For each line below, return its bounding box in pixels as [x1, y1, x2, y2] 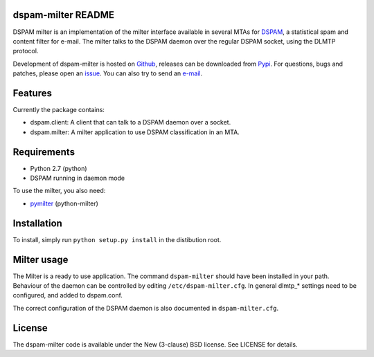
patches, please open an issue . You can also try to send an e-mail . [12, 69, 203, 77]
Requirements [12, 146, 75, 158]
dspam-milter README [12, 9, 114, 21]
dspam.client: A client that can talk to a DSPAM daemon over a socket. [30, 118, 231, 127]
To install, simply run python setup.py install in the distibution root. [12, 235, 222, 244]
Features [12, 87, 52, 99]
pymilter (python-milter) [30, 199, 98, 208]
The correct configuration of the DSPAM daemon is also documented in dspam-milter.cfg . [12, 304, 279, 312]
